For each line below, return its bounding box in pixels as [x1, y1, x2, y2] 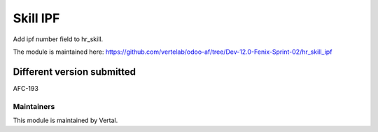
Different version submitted [13, 66, 136, 78]
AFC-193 [13, 84, 38, 92]
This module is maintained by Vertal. [13, 116, 118, 124]
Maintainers [13, 101, 55, 111]
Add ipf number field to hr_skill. [13, 35, 104, 43]
